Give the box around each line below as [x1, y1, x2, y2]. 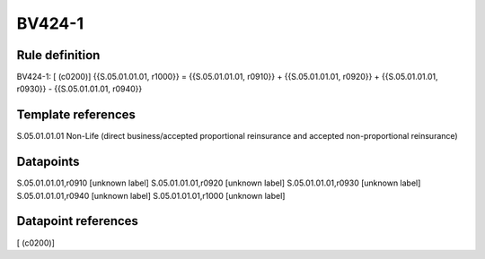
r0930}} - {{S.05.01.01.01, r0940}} [16, 83, 143, 94]
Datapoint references [16, 213, 139, 229]
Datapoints [16, 154, 80, 169]
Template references [16, 108, 137, 123]
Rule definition [16, 47, 101, 63]
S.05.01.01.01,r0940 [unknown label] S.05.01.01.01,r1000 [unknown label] [16, 190, 286, 201]
